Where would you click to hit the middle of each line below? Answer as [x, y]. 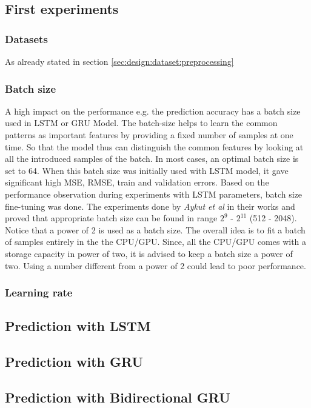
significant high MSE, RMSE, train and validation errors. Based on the [137, 182]
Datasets [26, 38]
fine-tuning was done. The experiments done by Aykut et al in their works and [150, 206]
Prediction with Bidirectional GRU [118, 397]
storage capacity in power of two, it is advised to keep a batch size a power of [149, 253]
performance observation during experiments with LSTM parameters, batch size [153, 194]
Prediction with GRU [74, 362]
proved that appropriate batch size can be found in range [111, 218]
